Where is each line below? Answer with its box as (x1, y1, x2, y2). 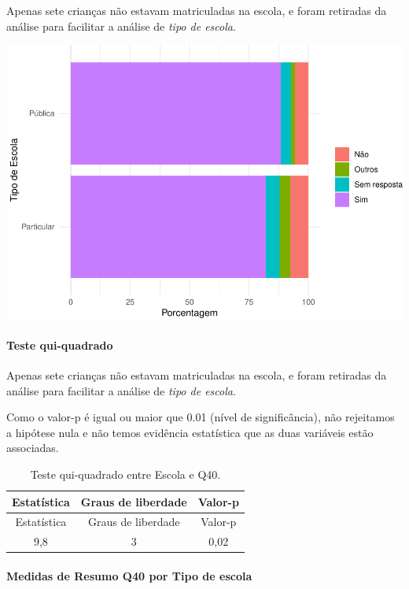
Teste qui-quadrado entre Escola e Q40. (30, 466, 221, 483)
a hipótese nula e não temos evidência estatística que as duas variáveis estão (6, 424, 374, 440)
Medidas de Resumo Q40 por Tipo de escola (6, 568, 252, 583)
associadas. (6, 439, 59, 456)
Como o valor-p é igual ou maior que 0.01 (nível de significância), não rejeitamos (6, 409, 395, 425)
